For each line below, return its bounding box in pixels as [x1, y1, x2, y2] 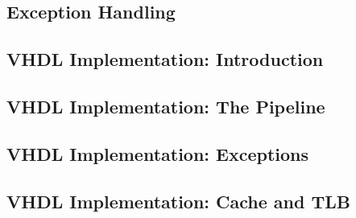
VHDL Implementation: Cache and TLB [6, 188, 350, 213]
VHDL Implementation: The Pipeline [6, 93, 325, 118]
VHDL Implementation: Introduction [6, 47, 324, 72]
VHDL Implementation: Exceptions [6, 141, 309, 166]
